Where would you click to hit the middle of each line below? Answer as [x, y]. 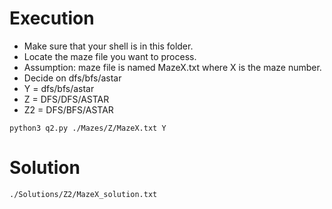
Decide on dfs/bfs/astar [72, 78]
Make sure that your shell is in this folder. [108, 46]
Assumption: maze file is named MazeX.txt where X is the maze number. [172, 67]
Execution [52, 18]
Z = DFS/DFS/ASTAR [66, 99]
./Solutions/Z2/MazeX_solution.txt [83, 194]
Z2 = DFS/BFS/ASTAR [68, 109]
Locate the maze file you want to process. [110, 56]
